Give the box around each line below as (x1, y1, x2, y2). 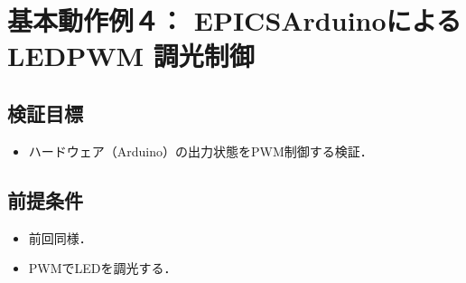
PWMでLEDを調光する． (28, 259, 177, 278)
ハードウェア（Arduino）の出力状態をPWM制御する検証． (28, 141, 373, 160)
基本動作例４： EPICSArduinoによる (7, 2, 461, 39)
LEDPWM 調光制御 (7, 37, 255, 74)
